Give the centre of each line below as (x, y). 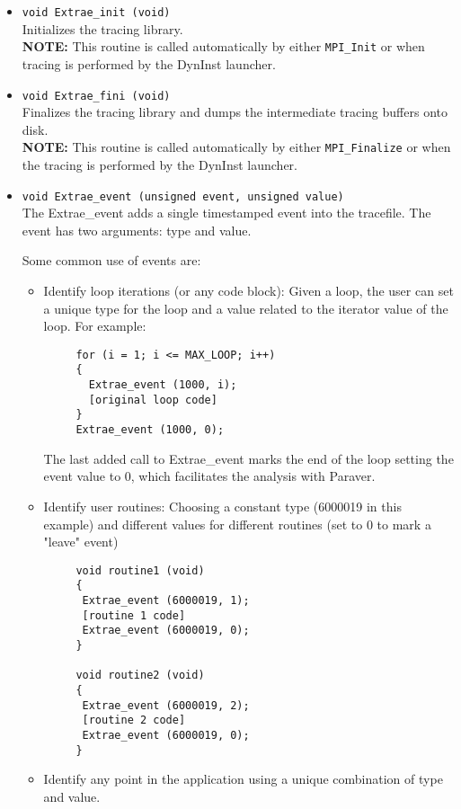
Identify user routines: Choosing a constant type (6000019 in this (222, 506)
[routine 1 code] (134, 615)
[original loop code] (153, 400)
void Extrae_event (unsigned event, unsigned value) (183, 196)
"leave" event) (81, 542)
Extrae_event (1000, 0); (150, 430)
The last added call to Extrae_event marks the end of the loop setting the (248, 458)
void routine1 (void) (140, 570)
